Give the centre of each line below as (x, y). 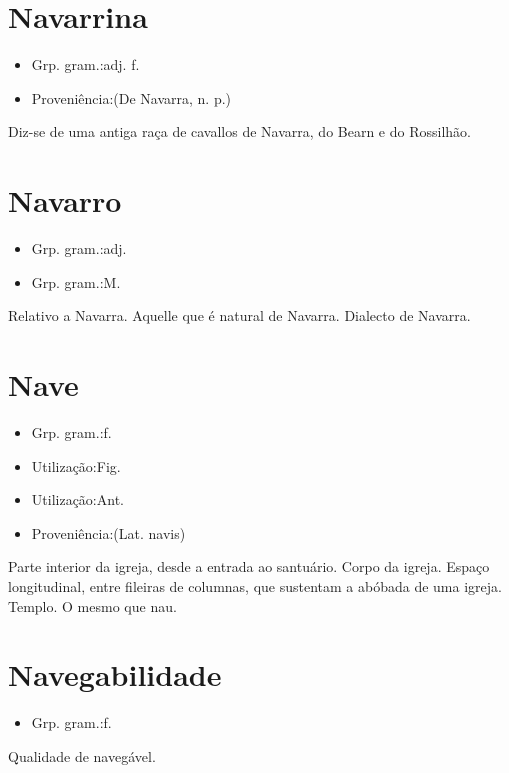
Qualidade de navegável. (82, 755)
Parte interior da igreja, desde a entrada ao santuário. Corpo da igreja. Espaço (249, 566)
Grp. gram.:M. (76, 281)
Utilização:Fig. (76, 465)
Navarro (65, 200)
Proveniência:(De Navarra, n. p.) (131, 97)
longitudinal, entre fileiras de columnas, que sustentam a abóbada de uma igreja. (255, 585)
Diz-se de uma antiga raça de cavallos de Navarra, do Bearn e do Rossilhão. (239, 131)
